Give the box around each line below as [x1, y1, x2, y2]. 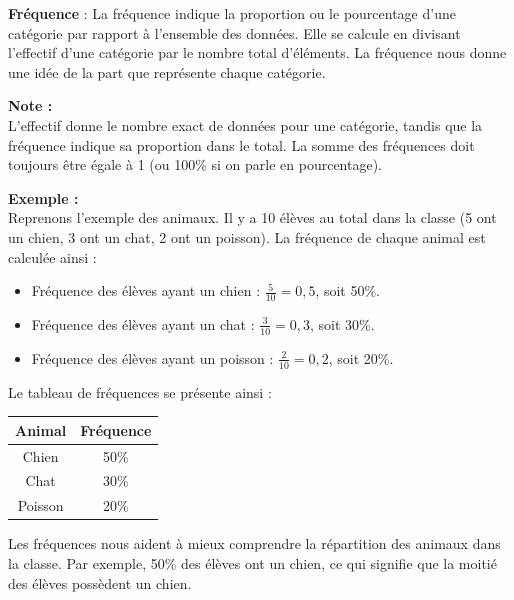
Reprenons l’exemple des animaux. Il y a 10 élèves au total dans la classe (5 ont [8, 207, 497, 228]
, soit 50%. [315, 280, 381, 301]
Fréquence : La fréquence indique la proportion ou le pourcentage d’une [8, 3, 456, 23]
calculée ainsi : [8, 246, 97, 267]
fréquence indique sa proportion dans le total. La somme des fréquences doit [8, 134, 475, 155]
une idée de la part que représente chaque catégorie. [8, 61, 326, 82]
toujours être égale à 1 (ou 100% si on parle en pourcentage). [8, 154, 383, 175]
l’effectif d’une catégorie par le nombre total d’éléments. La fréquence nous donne [8, 42, 507, 63]
